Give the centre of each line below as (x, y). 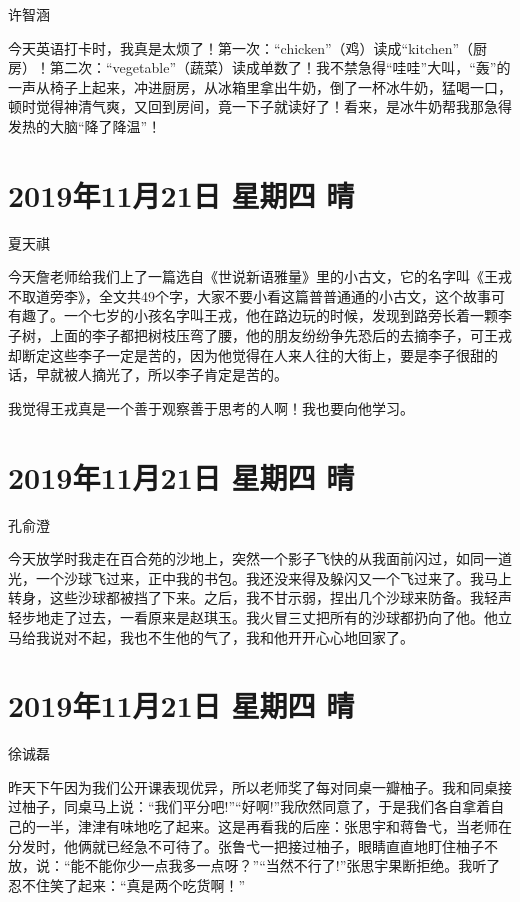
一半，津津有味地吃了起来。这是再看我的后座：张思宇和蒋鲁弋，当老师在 (273, 826)
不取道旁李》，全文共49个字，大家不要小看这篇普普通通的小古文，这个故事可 (256, 295)
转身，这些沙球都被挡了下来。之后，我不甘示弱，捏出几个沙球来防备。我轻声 (260, 597)
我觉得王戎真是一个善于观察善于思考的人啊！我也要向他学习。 (211, 407)
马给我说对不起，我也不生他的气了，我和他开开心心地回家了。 (211, 636)
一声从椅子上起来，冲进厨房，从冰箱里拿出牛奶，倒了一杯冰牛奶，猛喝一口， (260, 86)
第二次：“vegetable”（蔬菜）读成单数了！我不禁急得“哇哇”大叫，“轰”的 (280, 67)
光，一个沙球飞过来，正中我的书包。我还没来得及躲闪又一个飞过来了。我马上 (260, 577)
